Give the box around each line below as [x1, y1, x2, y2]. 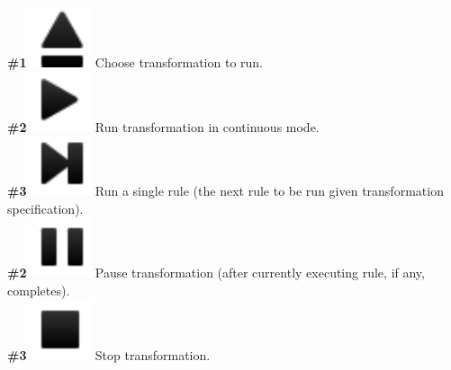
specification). [7, 198, 84, 217]
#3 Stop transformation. [7, 345, 211, 364]
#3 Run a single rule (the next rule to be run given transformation [7, 181, 444, 200]
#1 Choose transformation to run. [7, 53, 263, 71]
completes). [7, 280, 70, 299]
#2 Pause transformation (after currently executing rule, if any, [7, 263, 425, 282]
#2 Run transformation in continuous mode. [7, 117, 320, 136]
